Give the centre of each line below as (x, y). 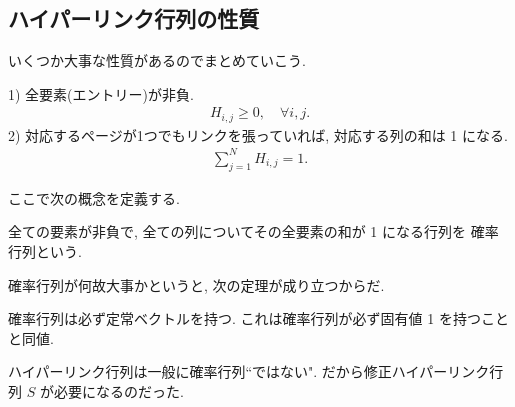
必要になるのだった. (118, 390)
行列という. (45, 250)
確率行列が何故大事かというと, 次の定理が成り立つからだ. (196, 284)
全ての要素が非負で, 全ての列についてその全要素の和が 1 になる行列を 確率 (253, 231)
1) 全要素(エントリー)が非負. (101, 93)
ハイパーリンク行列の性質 (134, 18)
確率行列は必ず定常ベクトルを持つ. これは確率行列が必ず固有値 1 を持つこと (258, 318)
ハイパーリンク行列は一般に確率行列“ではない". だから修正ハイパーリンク (249, 371)
